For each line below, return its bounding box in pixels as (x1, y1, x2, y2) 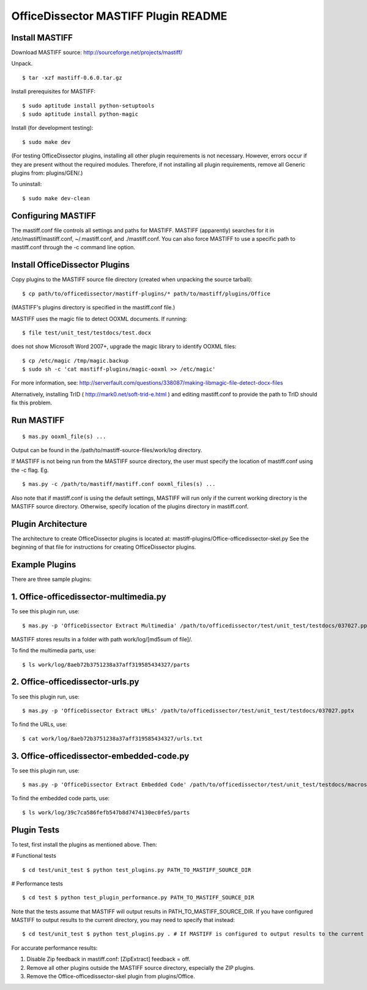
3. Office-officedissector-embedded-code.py (11, 750, 190, 761)
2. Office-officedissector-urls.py (11, 677, 139, 687)
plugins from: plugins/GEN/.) (11, 169, 83, 176)
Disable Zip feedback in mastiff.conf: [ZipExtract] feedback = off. (26, 956, 191, 963)
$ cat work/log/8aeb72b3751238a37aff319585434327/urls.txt (22, 735, 203, 742)
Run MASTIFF (11, 415, 64, 426)
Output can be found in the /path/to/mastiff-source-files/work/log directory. (11, 447, 202, 454)
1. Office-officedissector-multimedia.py (11, 592, 166, 602)
